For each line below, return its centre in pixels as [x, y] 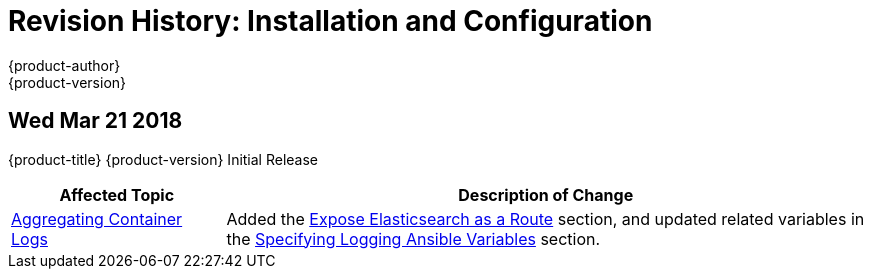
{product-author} [64, 65]
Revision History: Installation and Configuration [330, 21]
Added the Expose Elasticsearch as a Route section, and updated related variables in [545, 218]
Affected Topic [117, 194]
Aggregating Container [97, 218]
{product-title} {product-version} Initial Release [163, 159]
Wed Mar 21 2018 [95, 121]
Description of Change [546, 194]
